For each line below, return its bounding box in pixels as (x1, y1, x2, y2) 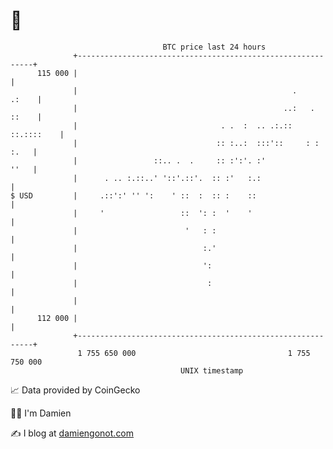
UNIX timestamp (180, 365, 244, 376)
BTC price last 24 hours (162, 42, 267, 52)
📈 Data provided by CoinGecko (10, 384, 141, 396)
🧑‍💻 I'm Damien (10, 407, 72, 419)
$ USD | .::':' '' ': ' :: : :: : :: (10, 190, 257, 201)
